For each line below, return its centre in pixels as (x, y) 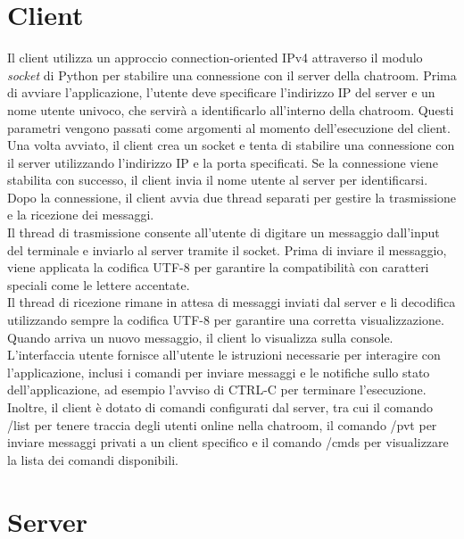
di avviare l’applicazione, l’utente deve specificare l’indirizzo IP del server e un (221, 92)
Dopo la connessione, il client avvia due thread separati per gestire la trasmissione (232, 197)
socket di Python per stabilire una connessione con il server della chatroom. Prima (232, 75)
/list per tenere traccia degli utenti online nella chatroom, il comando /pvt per (222, 424)
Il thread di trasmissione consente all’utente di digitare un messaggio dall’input (224, 232)
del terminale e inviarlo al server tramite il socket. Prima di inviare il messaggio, (227, 249)
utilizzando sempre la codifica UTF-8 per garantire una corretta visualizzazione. (226, 320)
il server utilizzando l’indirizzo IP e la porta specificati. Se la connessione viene (223, 162)
